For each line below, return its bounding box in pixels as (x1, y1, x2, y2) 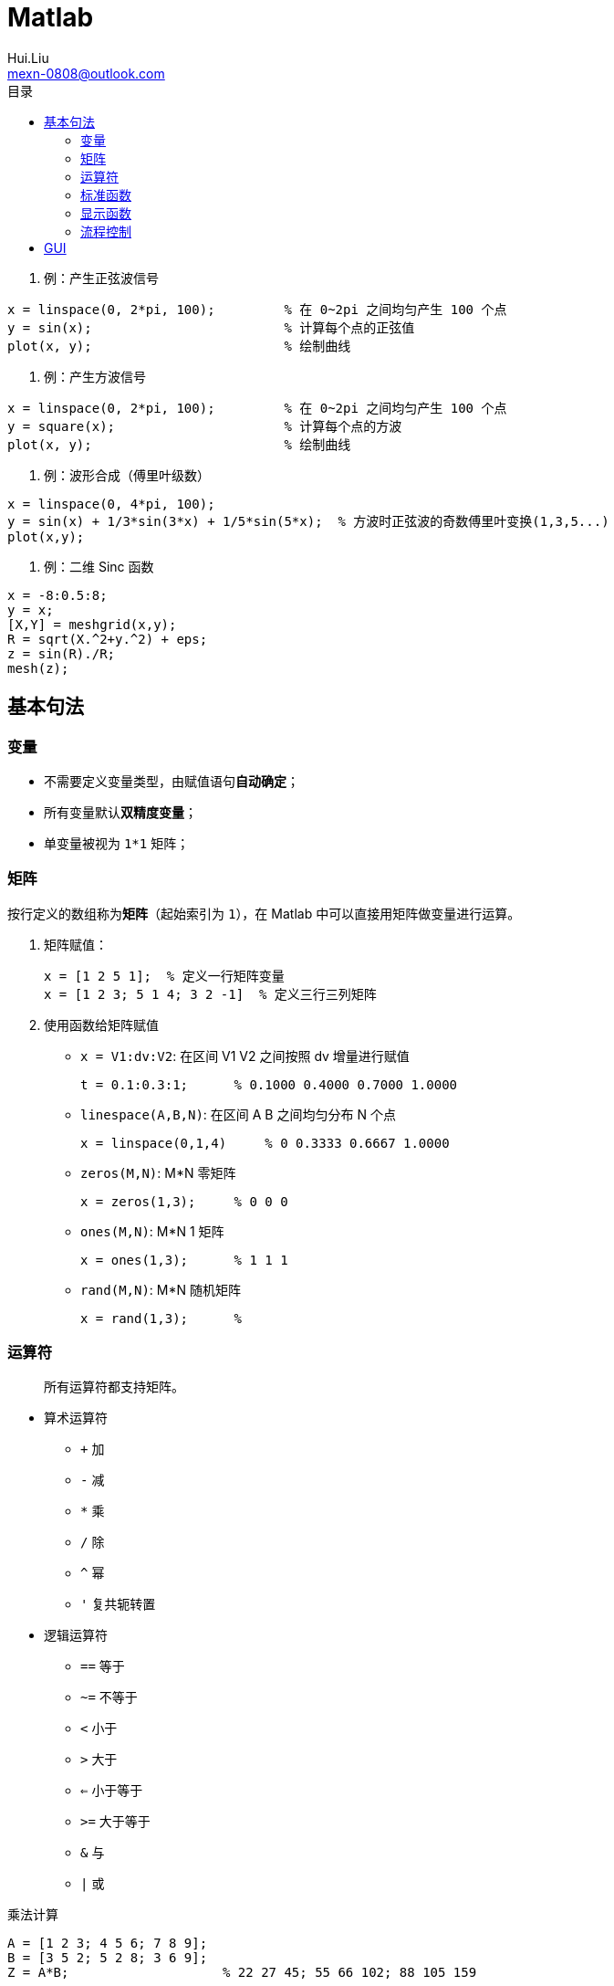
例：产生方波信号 (44, 368, 146, 384)
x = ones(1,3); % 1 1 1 (80, 1252, 288, 1267)
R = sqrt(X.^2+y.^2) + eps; (7, 631, 208, 646)
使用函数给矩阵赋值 (44, 1016, 159, 1033)
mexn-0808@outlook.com (7, 65, 165, 81)
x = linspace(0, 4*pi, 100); (7, 496, 215, 511)
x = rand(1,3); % (80, 1310, 243, 1326)
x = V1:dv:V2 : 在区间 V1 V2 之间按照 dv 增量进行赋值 (80, 1047, 410, 1064)
